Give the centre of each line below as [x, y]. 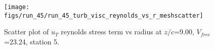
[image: [17, 7]
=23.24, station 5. [32, 41]
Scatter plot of [27, 32]
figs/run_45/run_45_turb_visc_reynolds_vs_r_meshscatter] [104, 15]
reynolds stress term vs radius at [111, 32]
